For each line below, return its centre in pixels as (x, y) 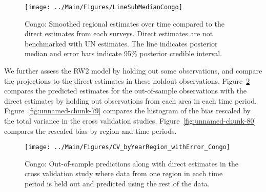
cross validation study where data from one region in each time (124, 173)
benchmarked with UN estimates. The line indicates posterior (121, 43)
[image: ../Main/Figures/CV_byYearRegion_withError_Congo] (127, 147)
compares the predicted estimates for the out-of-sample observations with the (126, 91)
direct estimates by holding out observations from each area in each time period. (130, 100)
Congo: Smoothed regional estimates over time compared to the (125, 23)
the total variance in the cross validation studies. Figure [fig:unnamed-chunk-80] (130, 121)
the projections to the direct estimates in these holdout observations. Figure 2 (127, 80)
